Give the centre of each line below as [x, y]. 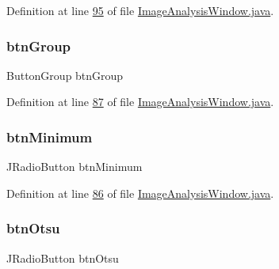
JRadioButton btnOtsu [63, 258]
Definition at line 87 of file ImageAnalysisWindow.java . [140, 102]
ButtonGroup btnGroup [65, 75]
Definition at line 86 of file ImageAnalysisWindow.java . [140, 193]
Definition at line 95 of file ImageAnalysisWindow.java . [140, 10]
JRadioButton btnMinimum [75, 167]
